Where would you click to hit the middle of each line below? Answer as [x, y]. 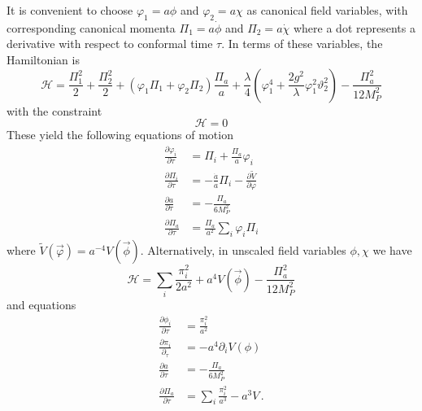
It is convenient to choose [70, 10]
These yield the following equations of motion [120, 135]
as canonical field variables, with [327, 10]
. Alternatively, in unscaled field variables [243, 249]
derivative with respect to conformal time [110, 44]
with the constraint [54, 110]
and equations [41, 305]
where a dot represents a [354, 27]
